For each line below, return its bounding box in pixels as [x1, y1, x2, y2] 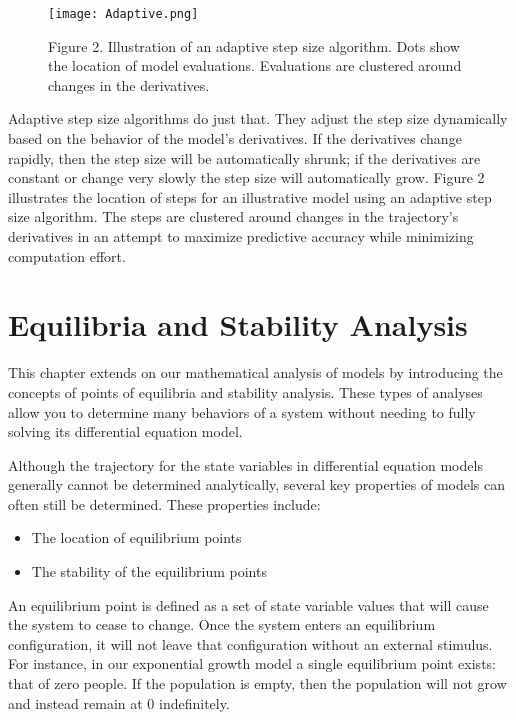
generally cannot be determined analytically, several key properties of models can [8, 474, 506, 495]
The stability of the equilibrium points [31, 561, 267, 582]
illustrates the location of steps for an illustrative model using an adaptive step [8, 186, 492, 207]
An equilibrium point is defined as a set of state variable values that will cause [8, 594, 489, 615]
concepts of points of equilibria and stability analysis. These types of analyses [8, 381, 483, 402]
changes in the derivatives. [48, 74, 210, 95]
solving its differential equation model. [8, 421, 243, 442]
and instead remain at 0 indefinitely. [8, 692, 230, 713]
